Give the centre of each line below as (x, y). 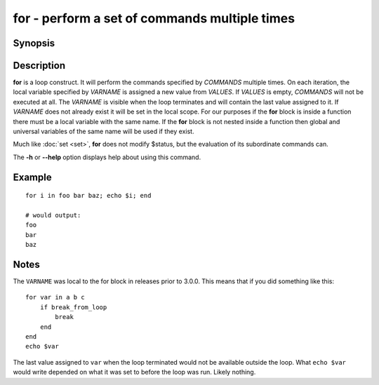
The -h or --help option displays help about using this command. (107, 157)
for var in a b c (55, 297)
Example (32, 177)
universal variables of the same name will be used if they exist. (104, 131)
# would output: (53, 215)
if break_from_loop (73, 307)
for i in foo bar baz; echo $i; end (88, 196)
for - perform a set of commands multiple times (154, 18)
